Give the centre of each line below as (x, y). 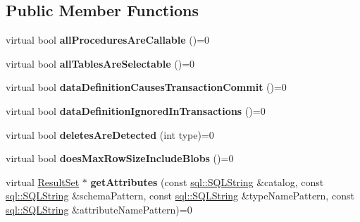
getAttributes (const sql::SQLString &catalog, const (207, 181)
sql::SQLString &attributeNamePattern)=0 (99, 209)
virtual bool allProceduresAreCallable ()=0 (108, 40)
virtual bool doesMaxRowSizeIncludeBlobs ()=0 (120, 158)
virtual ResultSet (43, 181)
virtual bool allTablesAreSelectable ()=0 (100, 63)
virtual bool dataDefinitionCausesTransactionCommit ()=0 (146, 87)
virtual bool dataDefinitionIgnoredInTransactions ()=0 (136, 110)
